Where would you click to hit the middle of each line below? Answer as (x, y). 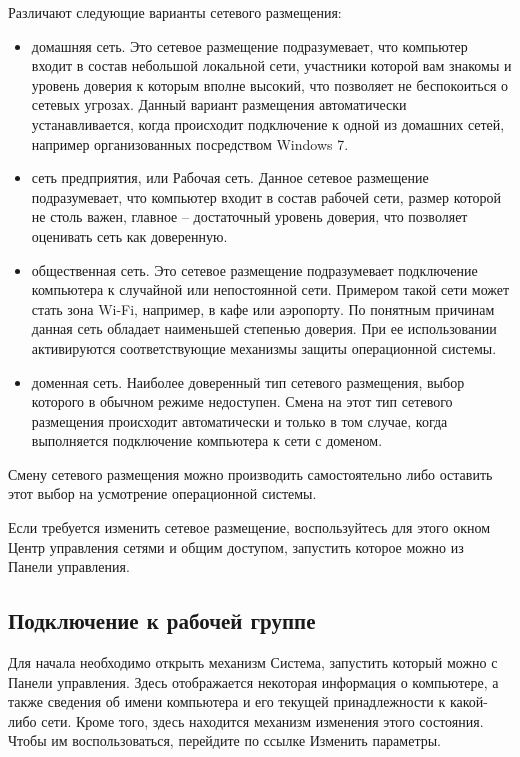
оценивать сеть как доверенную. (129, 235)
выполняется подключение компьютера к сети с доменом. (207, 440)
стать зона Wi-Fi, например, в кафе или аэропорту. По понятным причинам (263, 308)
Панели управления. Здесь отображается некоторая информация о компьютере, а (253, 681)
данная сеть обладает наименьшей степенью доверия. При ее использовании (264, 328)
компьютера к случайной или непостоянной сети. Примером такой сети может (270, 289)
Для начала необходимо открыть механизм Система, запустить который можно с (253, 662)
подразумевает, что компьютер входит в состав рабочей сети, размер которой (266, 196)
